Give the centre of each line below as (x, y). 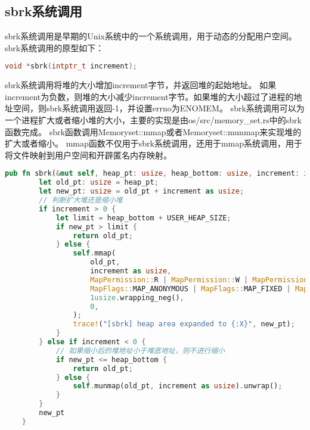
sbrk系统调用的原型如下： (55, 47)
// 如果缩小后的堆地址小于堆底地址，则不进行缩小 (140, 350)
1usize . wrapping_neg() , (137, 297)
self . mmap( (94, 253)
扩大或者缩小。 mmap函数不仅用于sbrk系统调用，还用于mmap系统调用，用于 (154, 143)
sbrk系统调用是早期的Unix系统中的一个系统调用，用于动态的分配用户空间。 (151, 36)
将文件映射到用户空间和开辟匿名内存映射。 (88, 155)
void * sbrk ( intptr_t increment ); (71, 66)
